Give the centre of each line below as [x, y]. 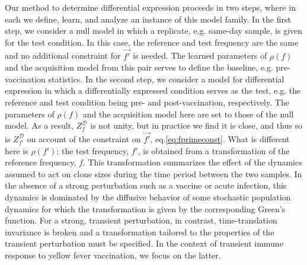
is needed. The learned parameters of [200, 55]
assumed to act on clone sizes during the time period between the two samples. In [153, 173]
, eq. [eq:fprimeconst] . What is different [220, 138]
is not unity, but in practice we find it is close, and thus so [196, 125]
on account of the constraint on [84, 138]
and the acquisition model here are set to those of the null [188, 114]
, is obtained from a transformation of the [214, 150]
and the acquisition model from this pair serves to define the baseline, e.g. [139, 67]
